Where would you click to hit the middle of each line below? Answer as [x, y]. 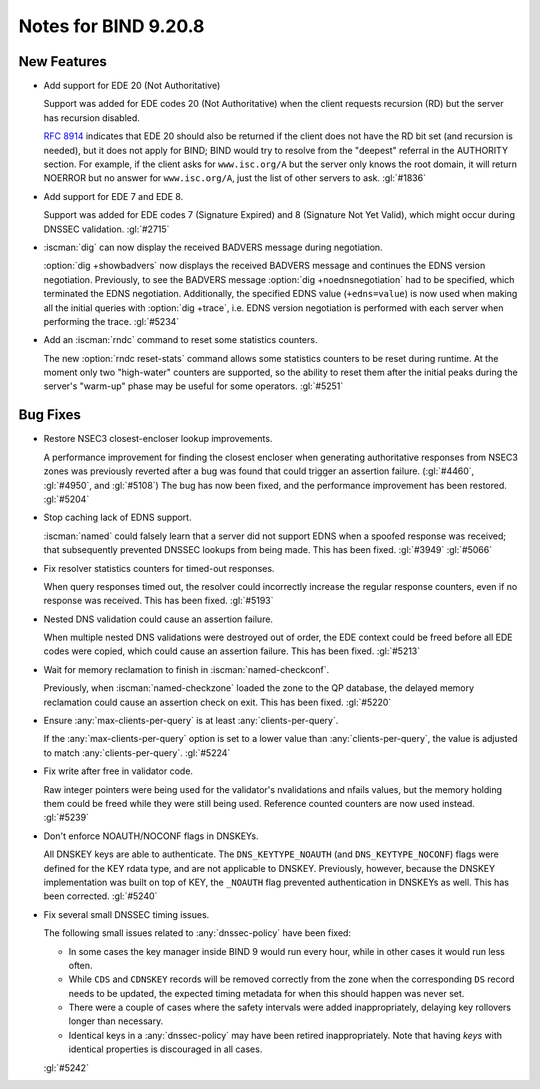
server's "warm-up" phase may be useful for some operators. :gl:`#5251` [193, 386]
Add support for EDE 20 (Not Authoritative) [132, 86]
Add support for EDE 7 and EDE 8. [113, 196]
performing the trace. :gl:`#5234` [111, 321]
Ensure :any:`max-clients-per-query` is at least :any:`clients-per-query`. [191, 721]
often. [81, 965]
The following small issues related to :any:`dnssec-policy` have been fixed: [197, 933]
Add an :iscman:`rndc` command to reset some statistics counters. [180, 340]
